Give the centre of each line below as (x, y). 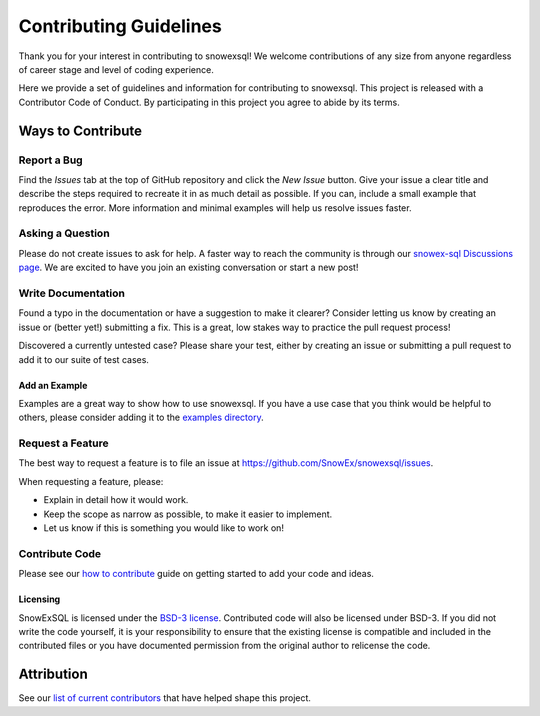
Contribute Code (60, 553)
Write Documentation (71, 293)
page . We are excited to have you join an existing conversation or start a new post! (188, 267)
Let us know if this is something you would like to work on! (164, 527)
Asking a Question (64, 233)
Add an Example (53, 385)
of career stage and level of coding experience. (116, 69)
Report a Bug (51, 160)
